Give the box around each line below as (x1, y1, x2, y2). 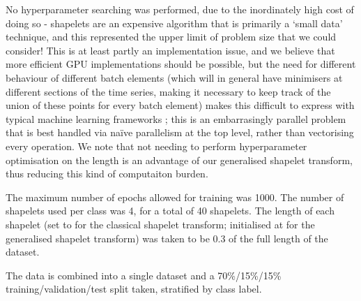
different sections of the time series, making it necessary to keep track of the (6, 84, 331, 98)
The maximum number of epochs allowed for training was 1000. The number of (6, 189, 344, 204)
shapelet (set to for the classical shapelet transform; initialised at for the (6, 216, 315, 231)
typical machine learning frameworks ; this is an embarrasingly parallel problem (6, 111, 346, 126)
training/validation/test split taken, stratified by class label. (6, 281, 262, 296)
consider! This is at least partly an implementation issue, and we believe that (6, 43, 335, 57)
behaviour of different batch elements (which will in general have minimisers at (6, 70, 343, 85)
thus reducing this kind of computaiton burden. (6, 166, 208, 181)
